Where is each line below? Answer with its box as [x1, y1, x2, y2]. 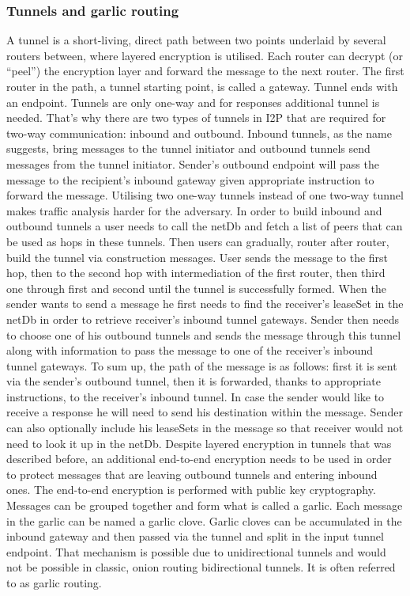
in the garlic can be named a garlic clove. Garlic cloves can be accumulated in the [6, 512, 402, 529]
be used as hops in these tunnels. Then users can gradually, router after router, [6, 233, 389, 249]
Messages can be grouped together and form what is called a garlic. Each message [6, 497, 403, 514]
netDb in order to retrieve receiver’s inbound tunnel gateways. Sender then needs [6, 310, 399, 327]
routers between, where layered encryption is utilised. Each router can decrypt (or [6, 47, 404, 63]
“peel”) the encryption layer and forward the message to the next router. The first [6, 63, 404, 79]
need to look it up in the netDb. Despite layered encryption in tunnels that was [6, 435, 392, 451]
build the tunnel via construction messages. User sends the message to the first [6, 249, 389, 265]
